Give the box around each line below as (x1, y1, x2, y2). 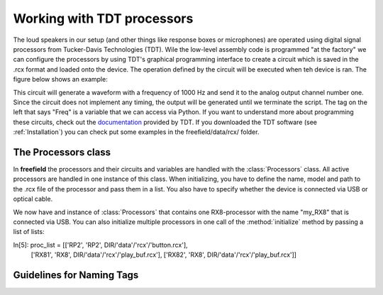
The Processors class (13, 146, 111, 158)
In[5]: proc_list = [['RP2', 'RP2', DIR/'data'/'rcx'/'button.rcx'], (13, 240, 188, 249)
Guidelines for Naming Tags (13, 269, 139, 281)
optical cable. (13, 195, 53, 204)
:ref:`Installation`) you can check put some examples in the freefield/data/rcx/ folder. (13, 128, 260, 136)
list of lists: (13, 228, 45, 236)
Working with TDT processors (13, 11, 194, 26)
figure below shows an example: (13, 75, 108, 84)
